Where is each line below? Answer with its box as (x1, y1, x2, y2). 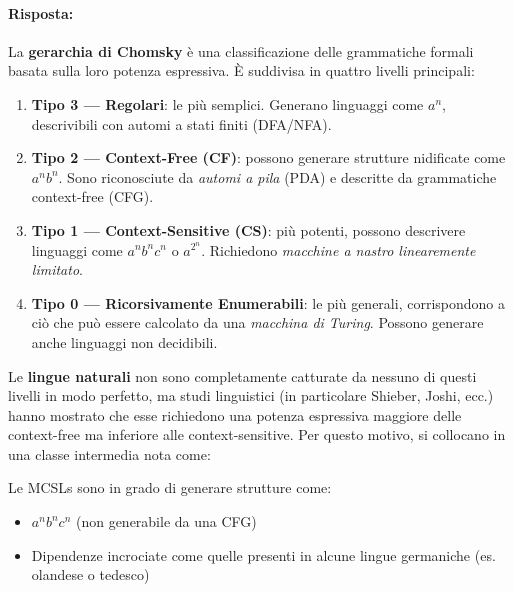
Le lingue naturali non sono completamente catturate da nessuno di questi (8, 365, 477, 386)
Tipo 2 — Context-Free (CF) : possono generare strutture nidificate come (31, 147, 506, 168)
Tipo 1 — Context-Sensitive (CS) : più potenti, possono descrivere (31, 219, 466, 240)
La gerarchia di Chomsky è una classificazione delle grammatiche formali (8, 40, 474, 61)
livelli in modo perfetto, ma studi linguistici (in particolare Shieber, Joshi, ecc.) (8, 385, 494, 406)
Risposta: (8, 2, 74, 23)
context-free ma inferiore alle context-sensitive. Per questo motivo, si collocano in (8, 424, 506, 445)
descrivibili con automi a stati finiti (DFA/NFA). (31, 113, 332, 134)
